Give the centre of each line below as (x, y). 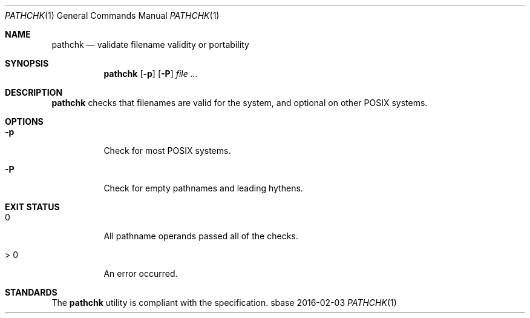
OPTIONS (24, 121)
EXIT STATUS (32, 207)
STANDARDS (31, 292)
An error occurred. (141, 273)
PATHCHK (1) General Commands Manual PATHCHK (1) (112, 15)
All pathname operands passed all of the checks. (201, 236)
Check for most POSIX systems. (167, 151)
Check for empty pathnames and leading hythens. (203, 188)
